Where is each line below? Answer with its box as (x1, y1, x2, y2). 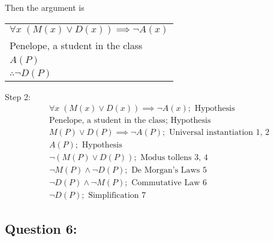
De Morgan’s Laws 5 (131, 166, 207, 175)
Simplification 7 (88, 191, 146, 200)
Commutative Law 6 (131, 179, 207, 188)
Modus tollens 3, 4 (140, 153, 208, 162)
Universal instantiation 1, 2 (168, 128, 270, 137)
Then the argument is (5, 1, 85, 13)
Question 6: (5, 219, 77, 237)
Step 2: (5, 90, 31, 103)
